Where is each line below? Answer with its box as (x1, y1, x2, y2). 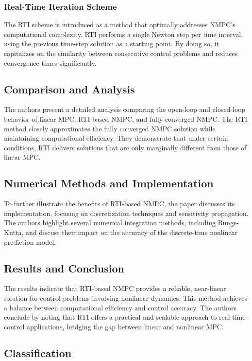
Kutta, (4, 227, 24, 237)
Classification (4, 345, 72, 360)
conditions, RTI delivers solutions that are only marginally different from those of (4, 142, 247, 152)
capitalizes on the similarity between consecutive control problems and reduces (4, 48, 238, 58)
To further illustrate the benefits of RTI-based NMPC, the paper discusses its (4, 199, 235, 209)
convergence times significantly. (4, 57, 97, 68)
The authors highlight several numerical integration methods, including (4, 217, 216, 228)
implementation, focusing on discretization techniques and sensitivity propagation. (4, 208, 249, 218)
